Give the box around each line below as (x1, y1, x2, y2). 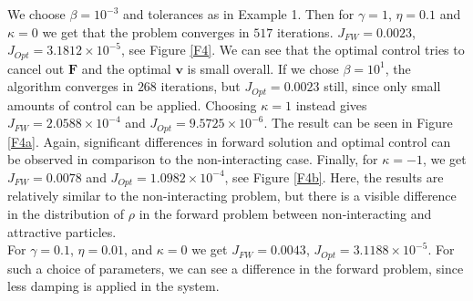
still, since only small (324, 77, 441, 96)
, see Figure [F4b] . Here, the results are (224, 167, 444, 186)
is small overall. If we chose (187, 58, 339, 78)
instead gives (295, 95, 367, 114)
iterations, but (160, 77, 241, 96)
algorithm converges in (7, 77, 134, 96)
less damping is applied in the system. (7, 276, 220, 296)
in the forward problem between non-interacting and (139, 203, 432, 223)
